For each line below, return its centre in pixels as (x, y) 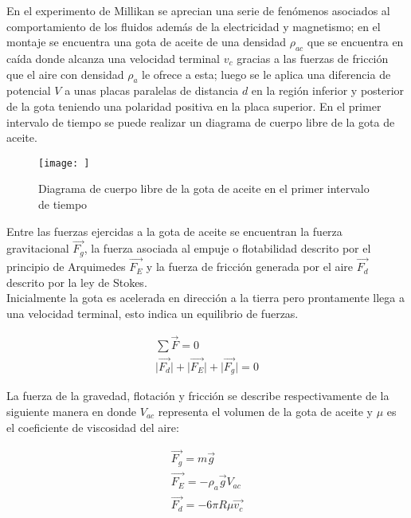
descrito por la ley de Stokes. (77, 282)
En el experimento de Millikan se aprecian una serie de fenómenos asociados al (198, 10)
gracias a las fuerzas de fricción (313, 58)
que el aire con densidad (65, 74)
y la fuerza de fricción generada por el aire (250, 267)
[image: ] (64, 163)
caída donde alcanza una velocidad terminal (114, 58)
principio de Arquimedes (66, 267)
